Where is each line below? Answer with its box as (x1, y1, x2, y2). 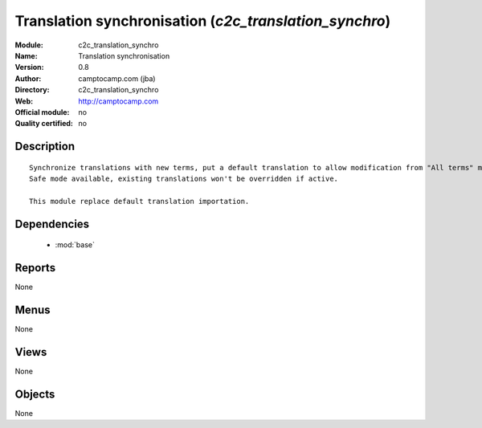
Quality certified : (14, 119, 74, 128)
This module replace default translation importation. (29, 197, 250, 206)
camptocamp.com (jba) (78, 73, 156, 84)
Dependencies (14, 217, 90, 230)
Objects (14, 387, 55, 401)
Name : (14, 51, 38, 60)
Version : (14, 63, 44, 72)
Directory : (14, 85, 50, 95)
